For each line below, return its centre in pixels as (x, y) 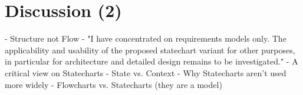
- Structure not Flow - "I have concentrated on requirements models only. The (146, 38)
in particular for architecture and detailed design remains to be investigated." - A (151, 61)
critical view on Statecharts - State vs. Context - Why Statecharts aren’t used (146, 72)
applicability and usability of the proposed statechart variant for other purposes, (150, 50)
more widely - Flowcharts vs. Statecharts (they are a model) (113, 84)
